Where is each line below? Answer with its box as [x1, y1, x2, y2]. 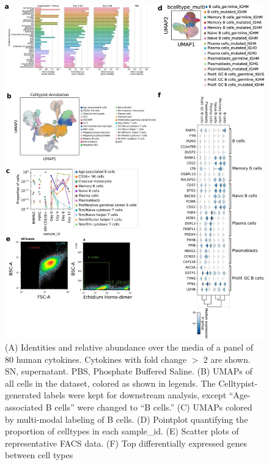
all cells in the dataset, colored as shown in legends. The [5, 376, 216, 389]
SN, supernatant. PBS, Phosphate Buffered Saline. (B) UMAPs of [5, 365, 252, 378]
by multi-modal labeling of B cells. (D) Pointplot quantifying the [5, 412, 248, 425]
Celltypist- [218, 376, 258, 389]
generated [5, 389, 42, 401]
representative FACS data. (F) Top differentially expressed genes [5, 436, 247, 449]
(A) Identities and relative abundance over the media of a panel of [5, 341, 254, 354]
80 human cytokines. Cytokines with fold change [5, 352, 186, 365]
